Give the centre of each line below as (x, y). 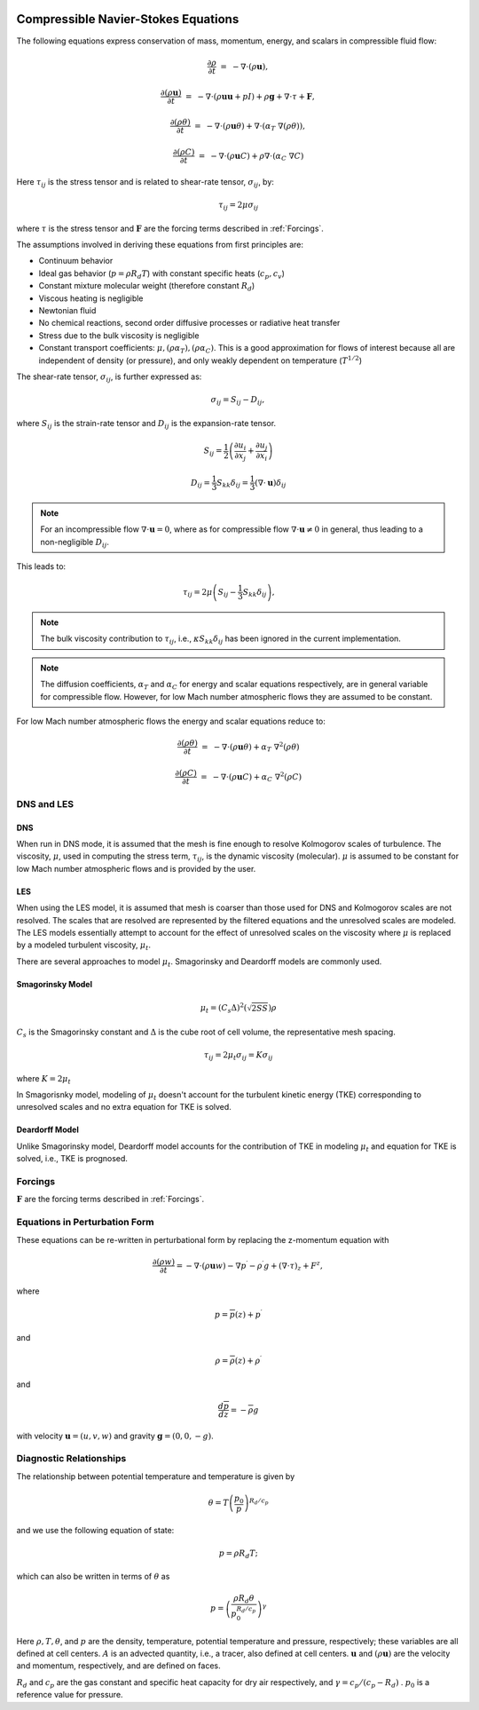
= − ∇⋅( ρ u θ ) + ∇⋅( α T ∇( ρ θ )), (250, 127)
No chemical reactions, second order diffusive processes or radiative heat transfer (189, 323)
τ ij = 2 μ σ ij (239, 206)
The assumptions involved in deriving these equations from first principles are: (160, 245)
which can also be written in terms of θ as (93, 1577)
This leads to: (41, 566)
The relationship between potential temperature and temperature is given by (156, 1476)
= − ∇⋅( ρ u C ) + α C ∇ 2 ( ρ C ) (251, 777)
